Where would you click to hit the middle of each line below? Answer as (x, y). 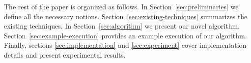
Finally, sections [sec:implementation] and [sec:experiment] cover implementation (125, 45)
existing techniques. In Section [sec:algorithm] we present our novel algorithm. (122, 26)
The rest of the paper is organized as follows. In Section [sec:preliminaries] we (121, 6)
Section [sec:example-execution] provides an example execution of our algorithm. (125, 35)
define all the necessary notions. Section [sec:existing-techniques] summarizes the (126, 16)
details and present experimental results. (65, 54)
